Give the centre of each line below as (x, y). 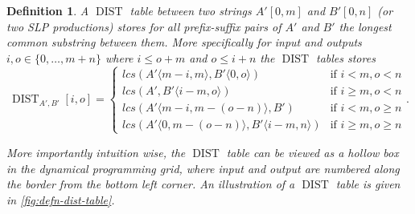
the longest (365, 26)
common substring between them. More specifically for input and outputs (184, 42)
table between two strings (191, 10)
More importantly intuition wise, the (96, 152)
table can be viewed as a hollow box (312, 152)
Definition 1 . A (48, 10)
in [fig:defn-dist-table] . (61, 199)
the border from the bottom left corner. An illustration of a (151, 184)
